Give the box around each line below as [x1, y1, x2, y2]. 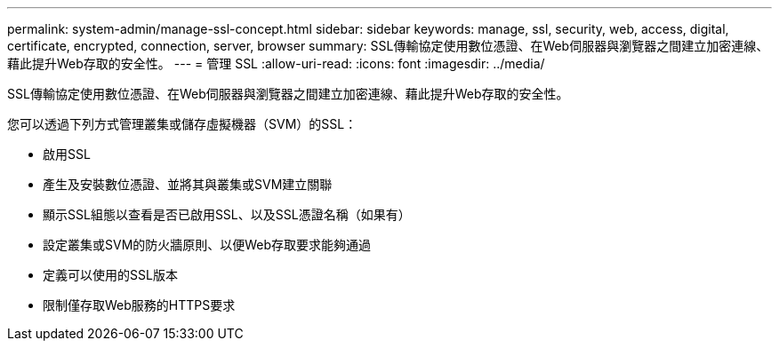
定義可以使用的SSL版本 [43, 267, 178, 282]
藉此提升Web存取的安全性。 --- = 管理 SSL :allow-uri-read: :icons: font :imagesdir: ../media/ [7, 56, 545, 71]
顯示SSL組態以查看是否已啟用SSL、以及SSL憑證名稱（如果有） [43, 207, 411, 222]
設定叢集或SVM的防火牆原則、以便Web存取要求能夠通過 [43, 237, 372, 252]
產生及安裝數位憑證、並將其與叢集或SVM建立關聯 [43, 177, 333, 192]
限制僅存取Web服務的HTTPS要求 [43, 297, 236, 312]
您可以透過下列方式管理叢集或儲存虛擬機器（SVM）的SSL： [7, 116, 357, 131]
